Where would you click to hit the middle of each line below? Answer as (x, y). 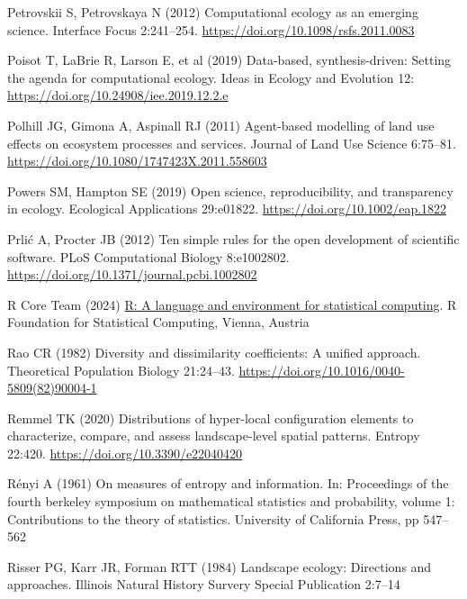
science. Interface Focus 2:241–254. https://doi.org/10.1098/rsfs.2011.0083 (211, 29)
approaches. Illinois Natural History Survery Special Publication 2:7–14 (204, 584)
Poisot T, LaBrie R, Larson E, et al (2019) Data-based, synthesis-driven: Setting (229, 60)
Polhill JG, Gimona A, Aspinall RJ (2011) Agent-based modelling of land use (221, 125)
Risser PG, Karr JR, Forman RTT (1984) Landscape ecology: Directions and (220, 566)
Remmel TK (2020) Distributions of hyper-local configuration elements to (211, 417)
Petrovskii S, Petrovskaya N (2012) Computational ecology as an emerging (213, 12)
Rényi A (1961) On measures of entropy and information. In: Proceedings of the (228, 483)
